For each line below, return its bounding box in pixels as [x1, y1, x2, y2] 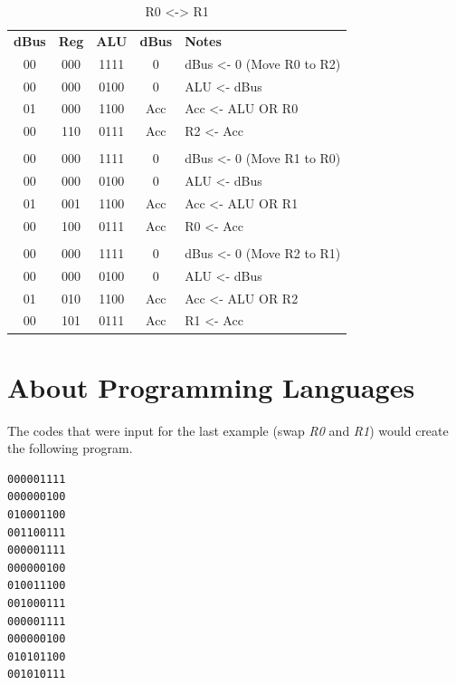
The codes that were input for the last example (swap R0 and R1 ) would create [7, 420, 449, 439]
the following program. [7, 439, 133, 458]
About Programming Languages [7, 368, 415, 405]
